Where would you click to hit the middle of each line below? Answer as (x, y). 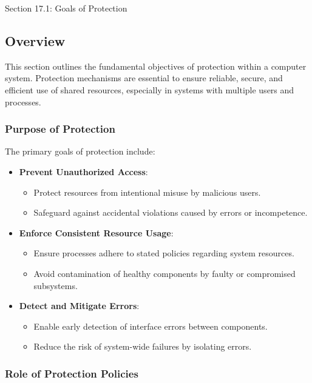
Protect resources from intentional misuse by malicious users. (147, 192)
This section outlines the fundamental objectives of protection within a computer (156, 66)
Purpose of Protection (60, 129)
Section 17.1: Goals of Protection (66, 8)
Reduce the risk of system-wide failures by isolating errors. (143, 346)
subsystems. (56, 285)
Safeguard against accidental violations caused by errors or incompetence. (171, 212)
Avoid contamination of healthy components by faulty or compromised (164, 273)
